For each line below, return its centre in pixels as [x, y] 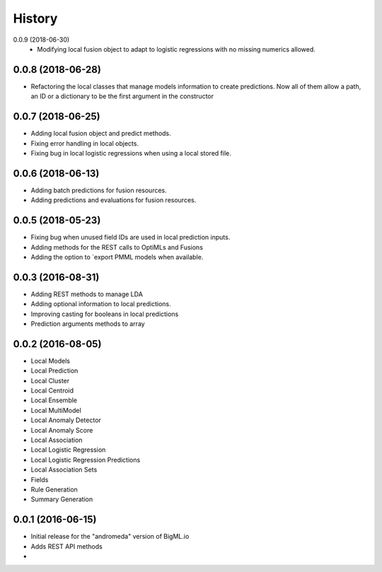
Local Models [51, 361]
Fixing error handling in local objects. [85, 143]
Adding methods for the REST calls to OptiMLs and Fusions [117, 247]
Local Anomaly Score [62, 430]
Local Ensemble [54, 400]
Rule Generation [54, 489]
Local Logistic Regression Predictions [86, 460]
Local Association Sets [64, 469]
